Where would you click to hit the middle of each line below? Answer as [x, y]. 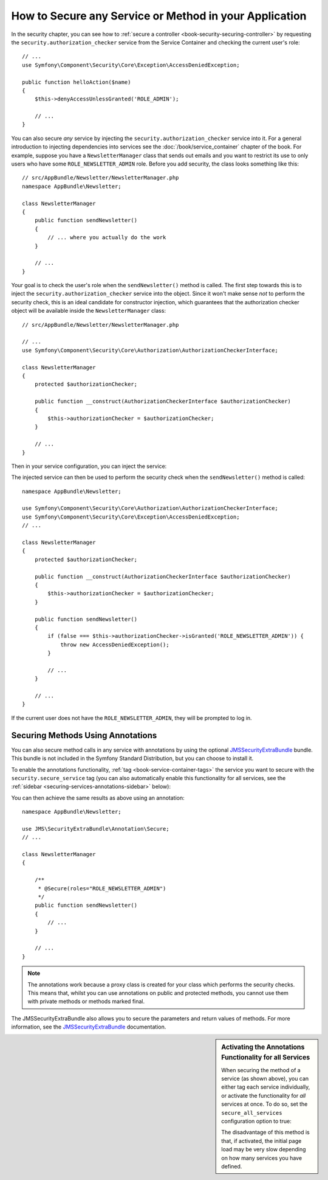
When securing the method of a [261, 1070]
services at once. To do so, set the [265, 1104]
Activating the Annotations [263, 1047]
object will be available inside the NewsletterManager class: [89, 311]
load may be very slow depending [264, 1150]
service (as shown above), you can [265, 1078]
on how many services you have [262, 1158]
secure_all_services [252, 1113]
